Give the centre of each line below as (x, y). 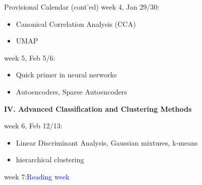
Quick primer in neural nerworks (66, 75)
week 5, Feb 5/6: (30, 57)
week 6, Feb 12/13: (33, 126)
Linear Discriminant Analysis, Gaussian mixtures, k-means (107, 142)
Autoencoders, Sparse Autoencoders (71, 91)
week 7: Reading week (37, 176)
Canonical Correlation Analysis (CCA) (76, 24)
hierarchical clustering (50, 159)
